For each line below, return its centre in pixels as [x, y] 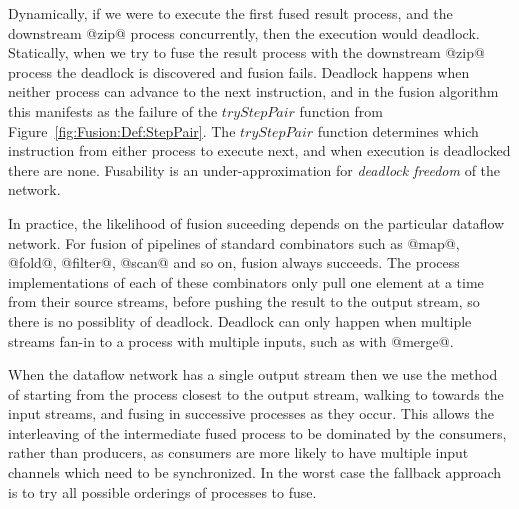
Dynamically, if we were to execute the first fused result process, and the [230, 13]
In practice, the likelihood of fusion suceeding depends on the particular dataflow [256, 222]
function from [341, 110]
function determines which [398, 130]
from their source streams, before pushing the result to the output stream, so [244, 301]
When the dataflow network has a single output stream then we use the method [253, 374]
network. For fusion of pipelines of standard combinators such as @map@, [234, 242]
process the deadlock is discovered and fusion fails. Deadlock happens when [239, 71]
